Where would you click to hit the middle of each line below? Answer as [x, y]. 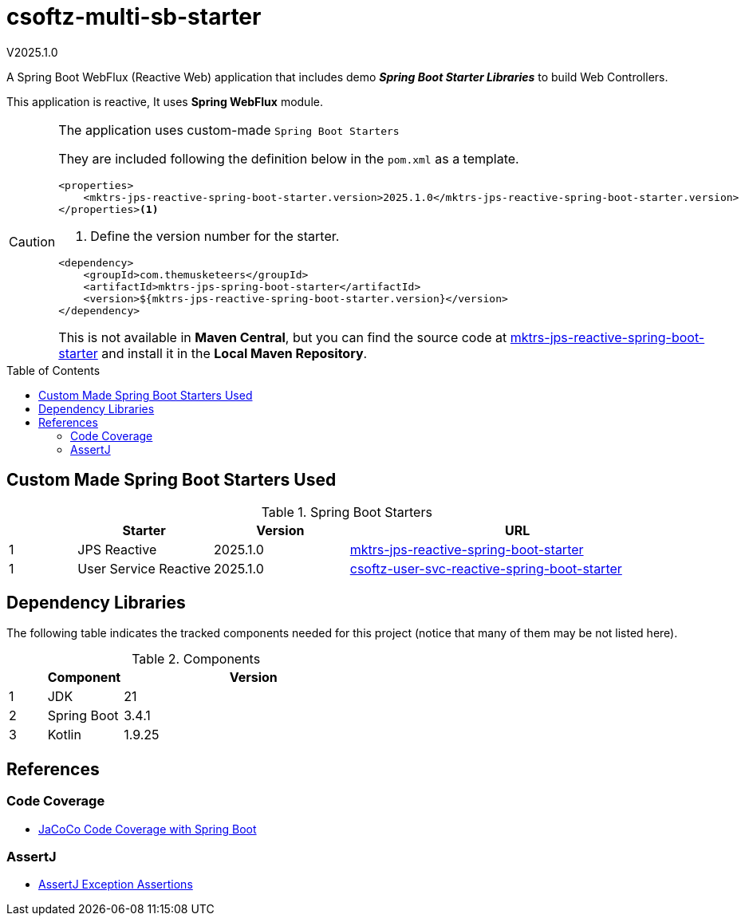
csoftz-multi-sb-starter [134, 17]
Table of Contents [53, 370]
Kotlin [64, 735]
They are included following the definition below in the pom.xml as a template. [289, 158]
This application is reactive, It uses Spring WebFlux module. [165, 101]
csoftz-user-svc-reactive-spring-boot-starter [486, 568]
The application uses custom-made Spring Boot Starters [229, 130]
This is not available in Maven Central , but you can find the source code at [283, 337]
